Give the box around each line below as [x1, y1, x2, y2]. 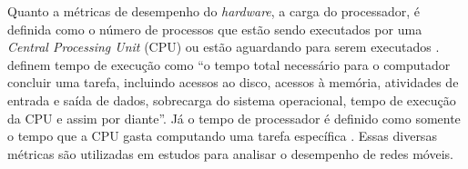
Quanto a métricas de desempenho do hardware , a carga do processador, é [7, 2, 421, 20]
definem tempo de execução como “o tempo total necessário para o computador [7, 55, 451, 74]
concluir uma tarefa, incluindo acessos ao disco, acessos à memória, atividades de [7, 73, 459, 92]
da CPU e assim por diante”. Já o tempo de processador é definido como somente [7, 108, 461, 127]
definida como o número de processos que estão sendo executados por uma [7, 19, 422, 38]
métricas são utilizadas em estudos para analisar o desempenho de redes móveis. [7, 144, 453, 163]
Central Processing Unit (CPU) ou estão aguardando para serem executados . [7, 37, 440, 56]
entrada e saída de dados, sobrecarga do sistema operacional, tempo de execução [7, 90, 456, 109]
